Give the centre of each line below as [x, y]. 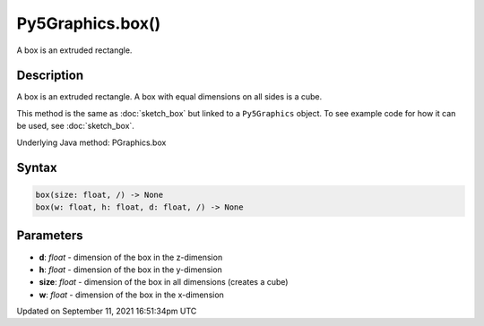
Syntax [37, 168]
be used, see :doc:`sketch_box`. [75, 126]
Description [50, 76]
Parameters [50, 236]
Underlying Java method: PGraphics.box [91, 142]
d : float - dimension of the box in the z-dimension [131, 257]
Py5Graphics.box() [89, 23]
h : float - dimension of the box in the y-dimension [131, 270]
